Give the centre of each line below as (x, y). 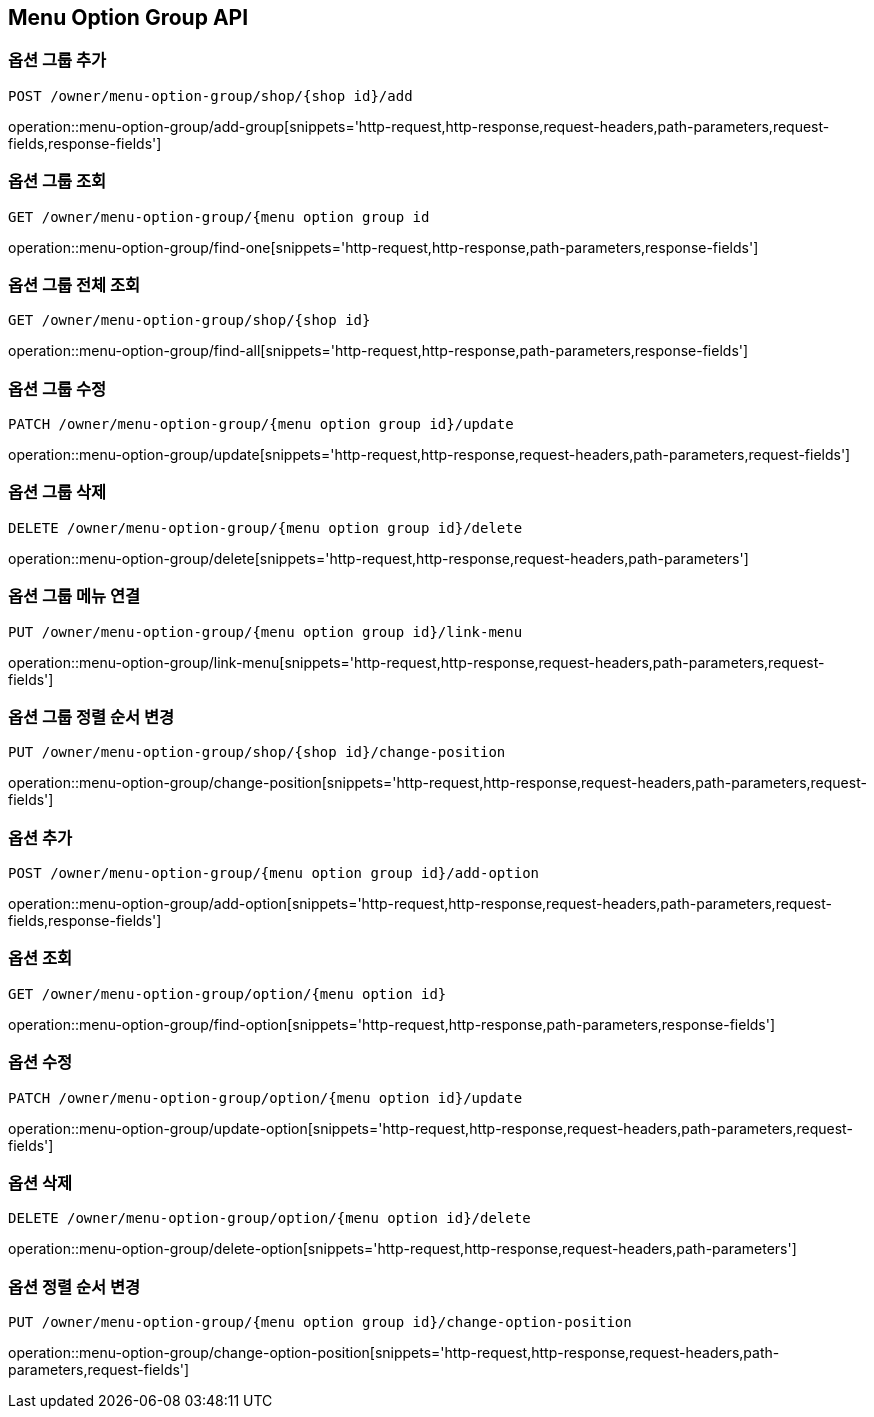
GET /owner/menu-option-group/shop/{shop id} (189, 320)
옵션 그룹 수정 (57, 388)
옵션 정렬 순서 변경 (74, 1286)
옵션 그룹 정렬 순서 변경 (91, 716)
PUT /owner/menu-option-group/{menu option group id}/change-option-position (320, 1322)
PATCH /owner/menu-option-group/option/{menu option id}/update (265, 1097)
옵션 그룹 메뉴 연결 (74, 596)
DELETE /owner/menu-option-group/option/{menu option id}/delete (269, 1218)
